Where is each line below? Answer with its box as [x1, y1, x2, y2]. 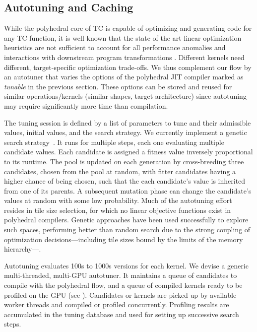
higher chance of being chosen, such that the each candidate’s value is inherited [4, 176, 246, 186]
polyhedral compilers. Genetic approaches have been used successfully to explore [4, 214, 249, 225]
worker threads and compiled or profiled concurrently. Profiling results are [4, 299, 229, 310]
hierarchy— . [4, 244, 41, 254]
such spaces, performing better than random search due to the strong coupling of [4, 224, 251, 235]
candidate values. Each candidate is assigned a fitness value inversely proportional [4, 146, 253, 157]
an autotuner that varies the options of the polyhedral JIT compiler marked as [4, 71, 244, 82]
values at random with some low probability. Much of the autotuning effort [4, 195, 232, 205]
